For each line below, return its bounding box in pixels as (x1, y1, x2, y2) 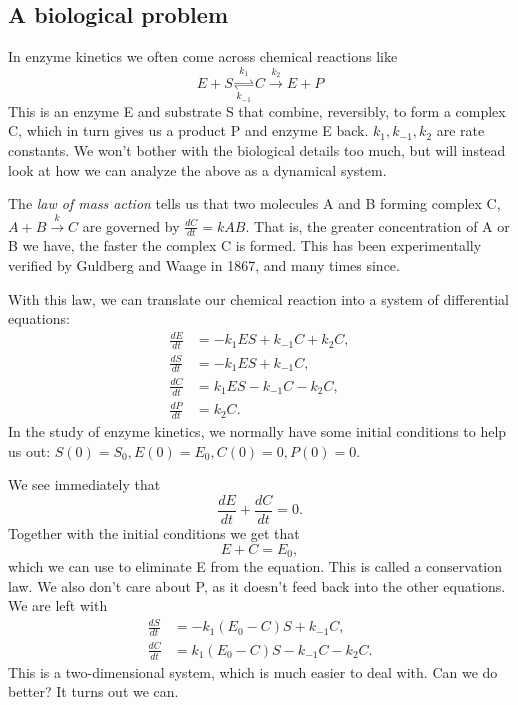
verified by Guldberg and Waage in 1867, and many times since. (8, 254, 400, 275)
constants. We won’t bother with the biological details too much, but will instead (8, 139, 506, 160)
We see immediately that (8, 474, 161, 495)
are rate (436, 120, 485, 141)
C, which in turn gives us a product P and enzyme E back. (8, 120, 369, 141)
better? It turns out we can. (8, 681, 179, 702)
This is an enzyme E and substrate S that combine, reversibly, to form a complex (8, 100, 506, 121)
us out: (8, 440, 51, 461)
